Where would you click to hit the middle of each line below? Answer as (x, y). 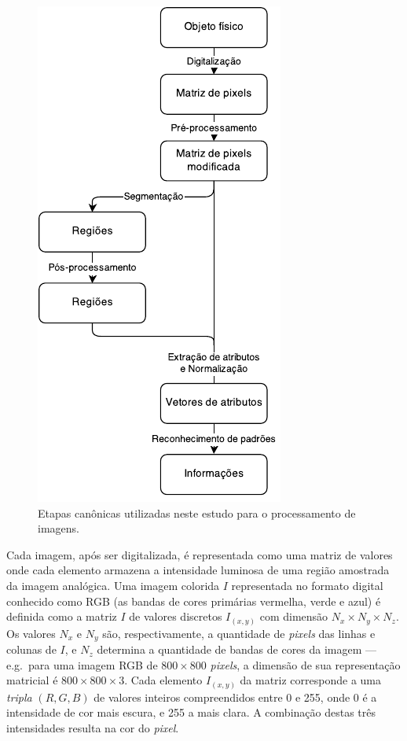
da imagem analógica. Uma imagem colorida (113, 585)
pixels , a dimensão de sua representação (305, 664)
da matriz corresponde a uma (310, 680)
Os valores (31, 633)
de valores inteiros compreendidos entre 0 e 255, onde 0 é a (235, 697)
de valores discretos (176, 616)
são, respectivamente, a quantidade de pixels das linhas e (239, 633)
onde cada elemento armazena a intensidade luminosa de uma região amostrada (198, 570)
